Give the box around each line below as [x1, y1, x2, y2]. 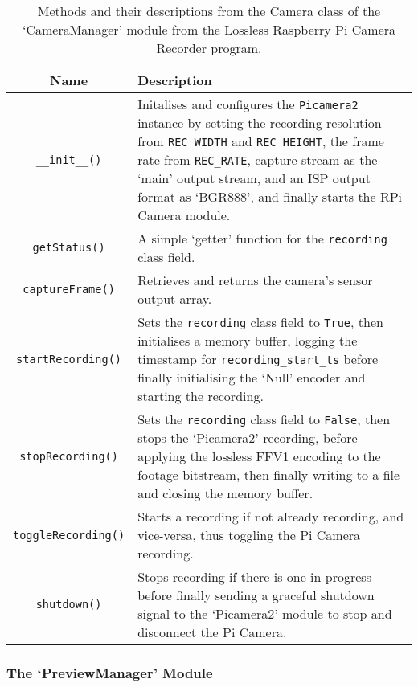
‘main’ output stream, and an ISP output [137, 169, 371, 187]
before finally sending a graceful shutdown [137, 586, 375, 604]
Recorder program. [156, 39, 262, 57]
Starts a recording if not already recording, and [137, 507, 404, 525]
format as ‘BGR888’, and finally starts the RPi [137, 187, 403, 206]
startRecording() [16, 352, 122, 366]
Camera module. [137, 206, 231, 224]
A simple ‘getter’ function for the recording [137, 229, 387, 247]
